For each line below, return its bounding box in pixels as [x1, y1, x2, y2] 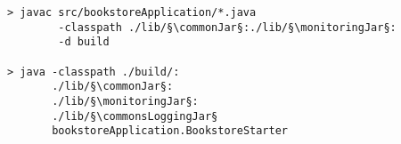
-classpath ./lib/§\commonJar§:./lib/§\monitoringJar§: [58, 20, 397, 34]
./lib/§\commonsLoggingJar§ [52, 109, 218, 123]
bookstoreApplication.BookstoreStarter [52, 124, 288, 138]
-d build [58, 36, 110, 49]
